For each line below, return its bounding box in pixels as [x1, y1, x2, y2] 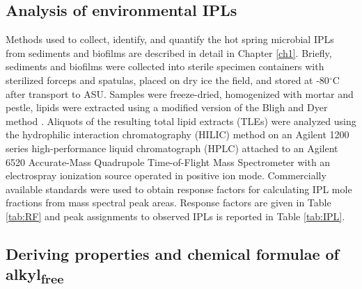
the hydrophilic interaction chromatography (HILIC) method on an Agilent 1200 [6, 127, 349, 142]
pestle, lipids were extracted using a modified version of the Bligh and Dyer [6, 100, 328, 115]
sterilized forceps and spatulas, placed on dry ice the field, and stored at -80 [6, 72, 329, 87]
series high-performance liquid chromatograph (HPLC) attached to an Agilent [6, 140, 338, 155]
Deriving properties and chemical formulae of [6, 242, 339, 264]
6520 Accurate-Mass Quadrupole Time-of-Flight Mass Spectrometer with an [6, 154, 331, 169]
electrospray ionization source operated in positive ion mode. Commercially [6, 168, 326, 183]
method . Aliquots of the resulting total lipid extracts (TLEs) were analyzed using [6, 113, 356, 128]
